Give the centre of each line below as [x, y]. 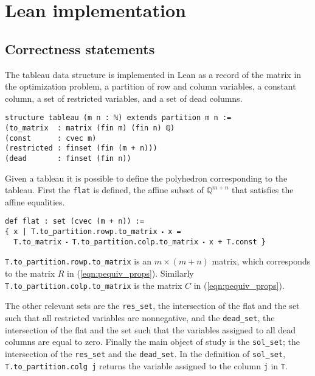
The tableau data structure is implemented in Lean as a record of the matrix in [153, 74]
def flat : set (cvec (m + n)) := [75, 222]
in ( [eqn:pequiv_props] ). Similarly [130, 273]
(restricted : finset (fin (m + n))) [81, 148]
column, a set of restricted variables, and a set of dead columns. [124, 98]
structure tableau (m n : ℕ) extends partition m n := [118, 118]
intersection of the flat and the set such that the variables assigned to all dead [151, 329]
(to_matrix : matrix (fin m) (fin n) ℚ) [90, 128]
